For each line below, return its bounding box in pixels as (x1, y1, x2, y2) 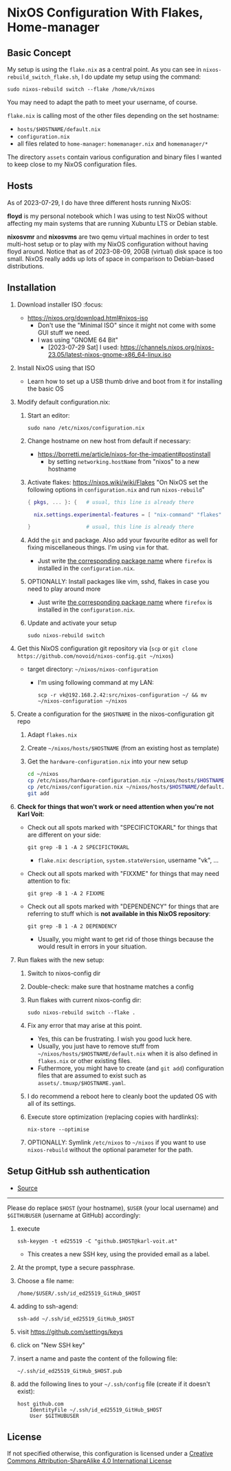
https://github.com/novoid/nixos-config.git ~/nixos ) (16, 652, 174, 660)
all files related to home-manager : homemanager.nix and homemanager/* (16, 139, 208, 148)
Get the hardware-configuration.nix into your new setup (27, 757, 188, 766)
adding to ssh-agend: (16, 1302, 78, 1310)
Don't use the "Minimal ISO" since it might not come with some (37, 321, 217, 329)
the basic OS (27, 384, 64, 393)
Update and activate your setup (27, 619, 117, 627)
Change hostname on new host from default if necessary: (27, 436, 191, 445)
